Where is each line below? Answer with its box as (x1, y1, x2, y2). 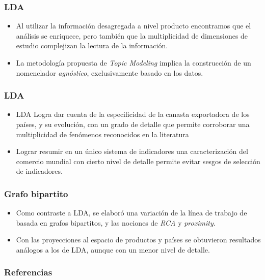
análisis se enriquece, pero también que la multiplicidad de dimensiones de (16, 30, 248, 41)
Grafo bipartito (4, 187, 68, 200)
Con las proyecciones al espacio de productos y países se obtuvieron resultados (16, 234, 261, 245)
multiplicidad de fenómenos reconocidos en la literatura (16, 129, 189, 139)
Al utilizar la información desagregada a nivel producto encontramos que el (16, 20, 251, 31)
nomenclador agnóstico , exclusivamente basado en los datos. (16, 67, 203, 78)
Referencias (4, 266, 52, 278)
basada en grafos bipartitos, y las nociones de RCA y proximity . (16, 217, 216, 228)
